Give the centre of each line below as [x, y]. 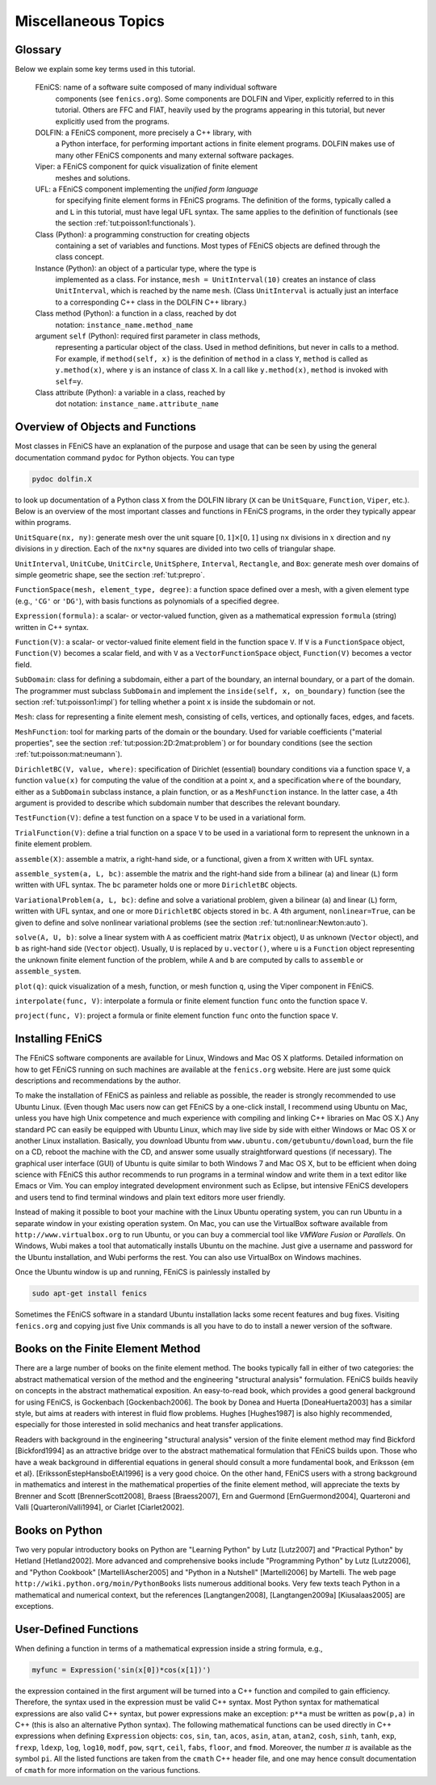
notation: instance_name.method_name [124, 325]
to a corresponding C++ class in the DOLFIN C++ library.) [151, 302]
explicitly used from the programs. [112, 121]
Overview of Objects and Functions [106, 427]
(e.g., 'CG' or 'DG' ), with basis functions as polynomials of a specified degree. [147, 601]
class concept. [80, 257]
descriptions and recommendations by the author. [98, 1080]
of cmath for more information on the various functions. [108, 1770]
